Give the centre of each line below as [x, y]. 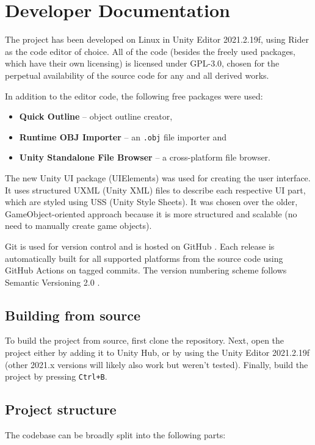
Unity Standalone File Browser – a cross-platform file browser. [145, 157]
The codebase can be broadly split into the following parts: [115, 435]
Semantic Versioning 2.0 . [52, 282]
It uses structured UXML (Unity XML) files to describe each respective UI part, [155, 190]
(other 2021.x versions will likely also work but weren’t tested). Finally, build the [157, 364]
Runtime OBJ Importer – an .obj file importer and [123, 136]
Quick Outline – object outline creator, [96, 116]
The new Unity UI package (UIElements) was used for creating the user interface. [158, 177]
